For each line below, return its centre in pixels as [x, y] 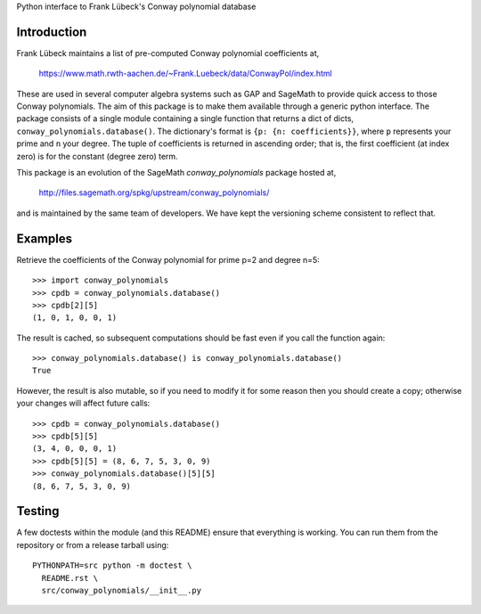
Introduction [52, 32]
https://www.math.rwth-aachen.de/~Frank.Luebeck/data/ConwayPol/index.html [186, 74]
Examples [45, 238]
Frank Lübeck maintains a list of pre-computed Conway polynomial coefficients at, [168, 53]
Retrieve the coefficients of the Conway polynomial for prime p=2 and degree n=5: [168, 259]
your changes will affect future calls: [83, 403]
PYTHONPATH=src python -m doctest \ [112, 565]
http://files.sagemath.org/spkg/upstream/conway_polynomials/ [154, 192]
